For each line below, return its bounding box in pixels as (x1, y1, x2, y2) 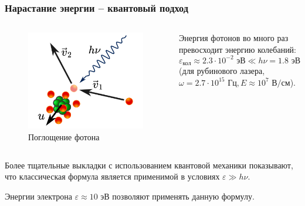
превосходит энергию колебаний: (179, 43, 297, 55)
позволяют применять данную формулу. (112, 190, 255, 202)
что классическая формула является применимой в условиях (5, 170, 220, 183)
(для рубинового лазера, (179, 65, 265, 77)
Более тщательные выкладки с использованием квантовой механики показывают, (5, 158, 293, 171)
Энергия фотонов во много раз (179, 32, 289, 44)
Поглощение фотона (28, 130, 100, 143)
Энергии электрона (5, 190, 72, 202)
